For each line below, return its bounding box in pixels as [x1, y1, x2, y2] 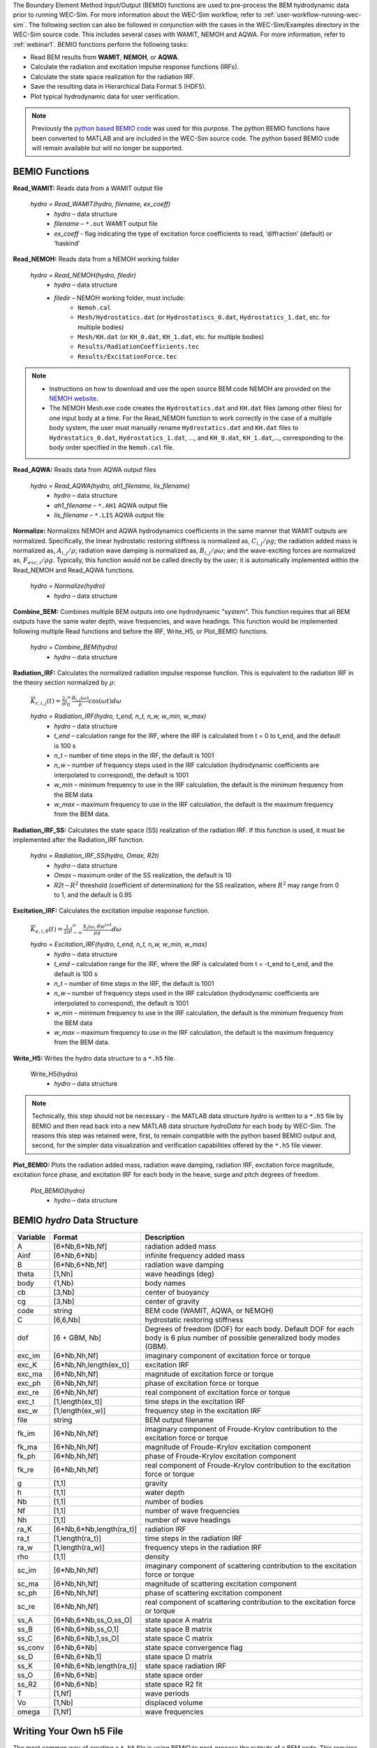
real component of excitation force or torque [145, 1387, 291, 1397]
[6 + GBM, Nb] [53, 1333, 101, 1342]
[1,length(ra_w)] [53, 1542, 105, 1552]
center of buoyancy [145, 1287, 209, 1297]
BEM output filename [145, 1414, 214, 1424]
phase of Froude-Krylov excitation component [145, 1451, 297, 1461]
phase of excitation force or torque [145, 1378, 259, 1388]
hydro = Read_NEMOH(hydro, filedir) [30, 271, 136, 279]
